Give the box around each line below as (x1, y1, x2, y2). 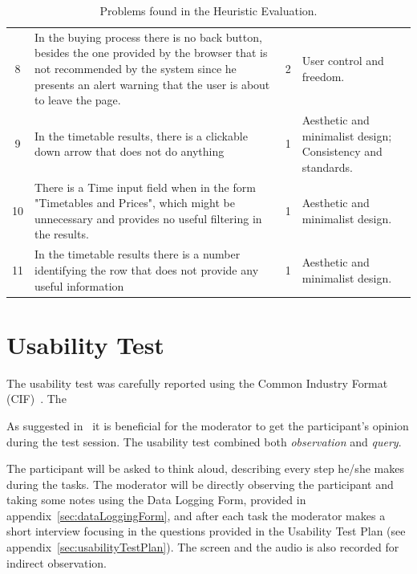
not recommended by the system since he (34, 60, 237, 77)
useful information (34, 277, 124, 294)
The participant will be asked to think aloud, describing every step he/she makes (6, 460, 404, 477)
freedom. (302, 67, 345, 84)
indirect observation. (6, 554, 107, 571)
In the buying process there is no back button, (34, 28, 262, 45)
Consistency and (302, 143, 383, 160)
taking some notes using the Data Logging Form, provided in (6, 491, 306, 508)
